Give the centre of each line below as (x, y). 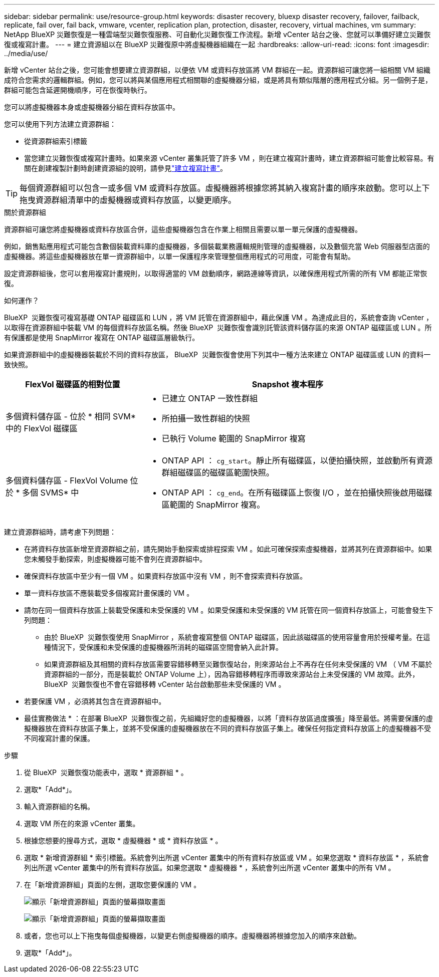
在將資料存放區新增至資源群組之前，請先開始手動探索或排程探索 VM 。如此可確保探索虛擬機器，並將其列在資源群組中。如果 (228, 549)
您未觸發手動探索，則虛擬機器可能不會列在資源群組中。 (115, 559)
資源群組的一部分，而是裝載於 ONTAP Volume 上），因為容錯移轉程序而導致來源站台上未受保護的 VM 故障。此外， (232, 674)
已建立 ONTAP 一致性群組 (210, 398)
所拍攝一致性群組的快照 (206, 418)
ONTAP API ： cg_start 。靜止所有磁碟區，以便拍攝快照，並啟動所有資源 (297, 460)
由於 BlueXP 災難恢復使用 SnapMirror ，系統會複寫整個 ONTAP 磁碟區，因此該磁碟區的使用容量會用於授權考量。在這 (237, 637)
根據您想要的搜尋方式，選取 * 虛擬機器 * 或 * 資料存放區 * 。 (123, 840)
